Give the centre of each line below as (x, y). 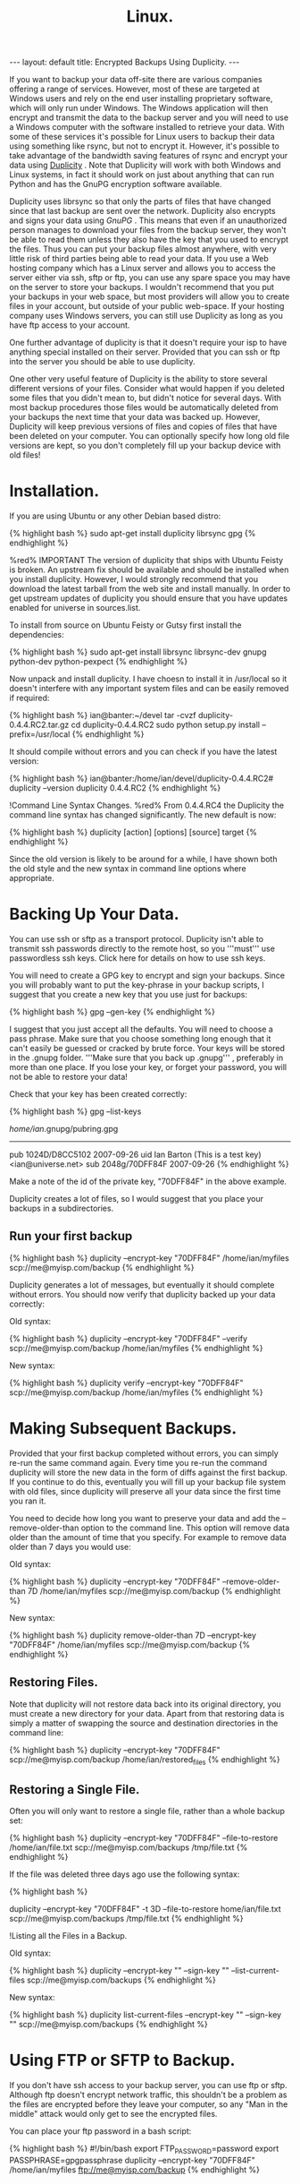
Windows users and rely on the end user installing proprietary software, (141, 98)
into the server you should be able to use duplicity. (102, 362)
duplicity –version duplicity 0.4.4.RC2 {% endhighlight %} (115, 788)
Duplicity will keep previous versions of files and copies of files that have (143, 426)
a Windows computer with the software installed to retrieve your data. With (147, 127)
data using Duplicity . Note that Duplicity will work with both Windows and (145, 165)
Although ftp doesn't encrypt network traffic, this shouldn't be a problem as (148, 2095)
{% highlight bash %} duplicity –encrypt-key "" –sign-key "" (119, 1971)
